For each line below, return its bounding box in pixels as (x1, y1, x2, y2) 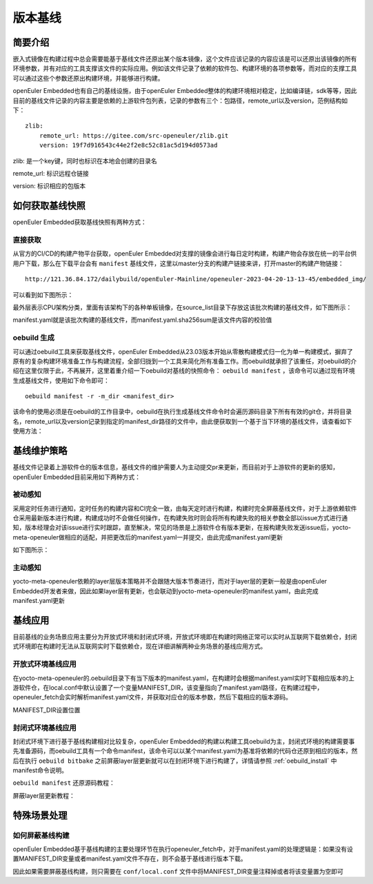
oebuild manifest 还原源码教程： (12, 779, 115, 787)
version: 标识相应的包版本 (12, 182, 86, 190)
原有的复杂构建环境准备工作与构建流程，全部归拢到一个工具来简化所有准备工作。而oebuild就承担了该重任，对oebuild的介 (12, 357, 357, 365)
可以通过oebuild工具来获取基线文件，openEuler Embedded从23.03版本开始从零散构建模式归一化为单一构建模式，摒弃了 (12, 347, 353, 356)
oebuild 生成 (12, 333, 55, 342)
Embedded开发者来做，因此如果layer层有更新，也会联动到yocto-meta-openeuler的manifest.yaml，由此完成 (12, 586, 319, 595)
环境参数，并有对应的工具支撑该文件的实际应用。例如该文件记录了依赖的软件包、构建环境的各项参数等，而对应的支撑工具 (12, 64, 357, 72)
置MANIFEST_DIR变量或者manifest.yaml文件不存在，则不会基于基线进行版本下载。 (12, 854, 248, 863)
